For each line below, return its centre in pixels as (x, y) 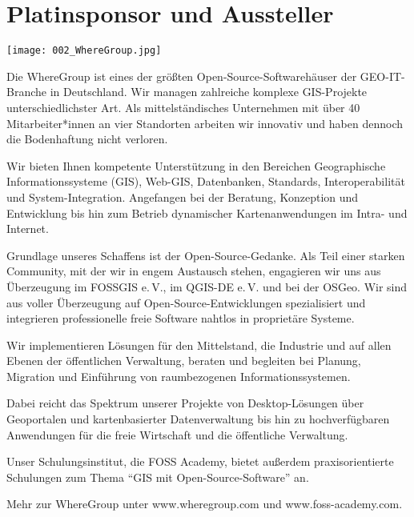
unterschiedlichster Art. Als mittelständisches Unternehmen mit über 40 (183, 107)
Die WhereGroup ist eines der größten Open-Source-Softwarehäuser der (182, 76)
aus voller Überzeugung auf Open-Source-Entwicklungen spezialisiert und (186, 302)
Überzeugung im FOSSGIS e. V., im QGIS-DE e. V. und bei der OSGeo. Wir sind (207, 286)
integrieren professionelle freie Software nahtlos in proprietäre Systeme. (181, 318)
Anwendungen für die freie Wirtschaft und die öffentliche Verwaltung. (177, 434)
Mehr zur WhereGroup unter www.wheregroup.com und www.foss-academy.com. (205, 504)
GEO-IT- (382, 76)
